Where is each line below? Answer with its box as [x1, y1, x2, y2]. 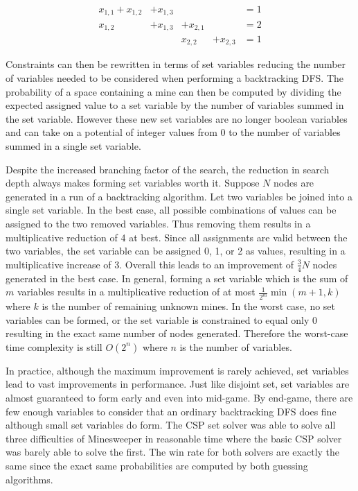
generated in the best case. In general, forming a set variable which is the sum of [6, 270, 348, 285]
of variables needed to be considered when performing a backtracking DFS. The [6, 71, 344, 85]
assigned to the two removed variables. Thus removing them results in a [6, 216, 311, 230]
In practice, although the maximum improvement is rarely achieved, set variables [6, 363, 349, 377]
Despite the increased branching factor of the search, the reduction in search [6, 162, 330, 176]
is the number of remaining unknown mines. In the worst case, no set [42, 299, 336, 313]
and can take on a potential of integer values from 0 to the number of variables [6, 125, 341, 139]
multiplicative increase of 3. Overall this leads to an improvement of [6, 257, 294, 271]
